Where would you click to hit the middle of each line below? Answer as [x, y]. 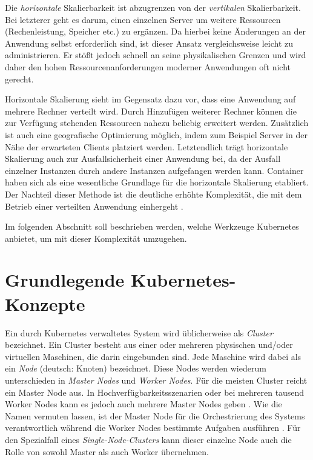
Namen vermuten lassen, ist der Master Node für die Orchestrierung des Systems [155, 415]
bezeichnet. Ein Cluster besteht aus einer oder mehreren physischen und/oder [149, 345]
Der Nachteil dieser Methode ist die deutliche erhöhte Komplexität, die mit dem [153, 194]
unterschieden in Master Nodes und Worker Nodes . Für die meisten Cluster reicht [156, 380]
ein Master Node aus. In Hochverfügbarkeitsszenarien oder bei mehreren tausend [155, 392]
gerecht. [19, 78]
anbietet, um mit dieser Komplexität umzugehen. [96, 238]
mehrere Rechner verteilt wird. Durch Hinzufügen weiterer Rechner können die [151, 111]
